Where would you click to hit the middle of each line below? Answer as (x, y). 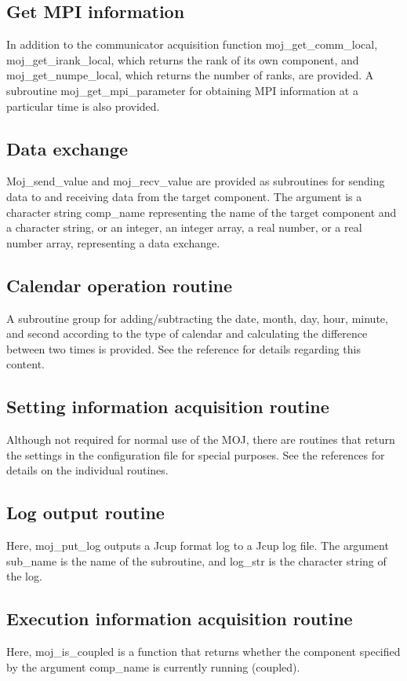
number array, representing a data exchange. (113, 242)
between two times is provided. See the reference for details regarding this (184, 348)
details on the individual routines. (87, 470)
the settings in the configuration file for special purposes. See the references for (196, 454)
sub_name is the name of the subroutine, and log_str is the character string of (196, 560)
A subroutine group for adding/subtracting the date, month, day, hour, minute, (197, 318)
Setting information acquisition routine (168, 406)
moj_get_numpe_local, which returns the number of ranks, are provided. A (190, 75)
